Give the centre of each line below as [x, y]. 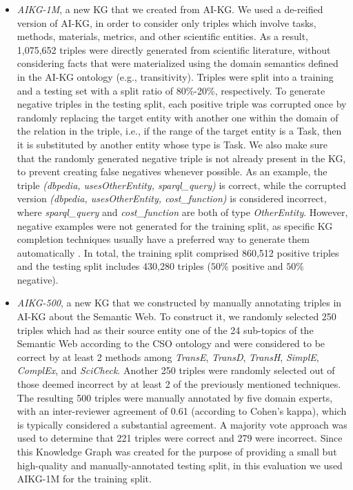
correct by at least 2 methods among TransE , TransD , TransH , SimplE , [168, 356]
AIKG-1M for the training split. [84, 479]
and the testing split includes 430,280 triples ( [114, 266]
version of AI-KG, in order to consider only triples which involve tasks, [167, 22]
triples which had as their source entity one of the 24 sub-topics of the [165, 330]
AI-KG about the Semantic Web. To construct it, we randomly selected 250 [176, 316]
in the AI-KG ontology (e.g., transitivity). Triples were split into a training [175, 76]
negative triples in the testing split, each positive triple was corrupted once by [182, 104]
